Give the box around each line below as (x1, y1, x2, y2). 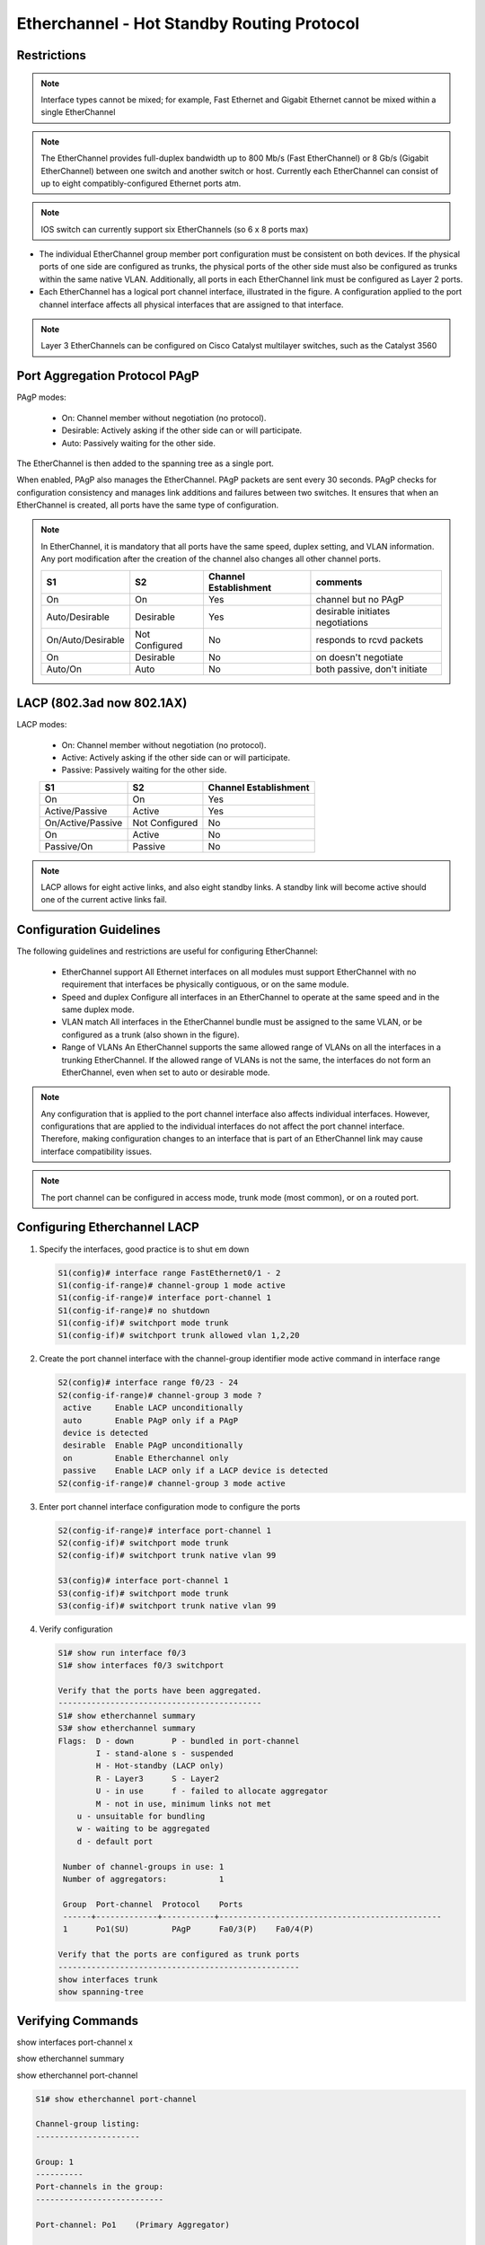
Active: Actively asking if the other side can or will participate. (61, 752, 291, 762)
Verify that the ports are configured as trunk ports (57, 1950, 300, 1959)
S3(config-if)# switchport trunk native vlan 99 (57, 1600, 277, 1611)
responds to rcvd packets (315, 633, 424, 646)
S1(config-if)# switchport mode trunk (57, 1318, 229, 1328)
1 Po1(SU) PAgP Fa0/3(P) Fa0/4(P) (63, 1924, 314, 1934)
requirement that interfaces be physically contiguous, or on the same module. (61, 979, 349, 990)
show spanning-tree (57, 1987, 144, 1997)
